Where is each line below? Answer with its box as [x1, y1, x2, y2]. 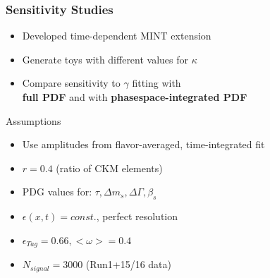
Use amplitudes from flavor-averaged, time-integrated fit [22, 137, 265, 152]
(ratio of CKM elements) [56, 160, 163, 175]
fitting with [132, 75, 181, 90]
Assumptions [6, 113, 61, 128]
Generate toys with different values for [22, 52, 189, 66]
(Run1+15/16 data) [85, 257, 171, 272]
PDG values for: [22, 184, 92, 199]
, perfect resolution [96, 209, 178, 224]
